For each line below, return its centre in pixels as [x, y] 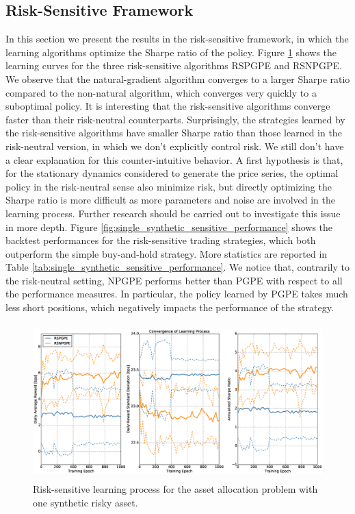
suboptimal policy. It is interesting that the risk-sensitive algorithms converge [168, 106]
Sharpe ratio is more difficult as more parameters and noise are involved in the [171, 200]
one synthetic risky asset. [86, 502]
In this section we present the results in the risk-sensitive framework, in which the [177, 39]
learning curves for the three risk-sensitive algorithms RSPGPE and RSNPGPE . [174, 65]
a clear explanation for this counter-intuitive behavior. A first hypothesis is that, [174, 159]
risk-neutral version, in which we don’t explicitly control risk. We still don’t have [175, 146]
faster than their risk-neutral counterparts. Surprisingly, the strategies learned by [175, 119]
